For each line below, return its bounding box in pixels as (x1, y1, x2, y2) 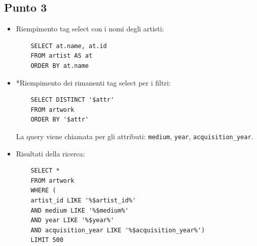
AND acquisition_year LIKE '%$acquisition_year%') (30, 226, 205, 234)
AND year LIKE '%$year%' (30, 217, 115, 224)
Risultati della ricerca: (16, 148, 85, 158)
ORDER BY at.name (30, 62, 89, 69)
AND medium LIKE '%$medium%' (30, 207, 129, 214)
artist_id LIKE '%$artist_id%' (30, 196, 136, 204)
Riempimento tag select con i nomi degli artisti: (16, 23, 164, 34)
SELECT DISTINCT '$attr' (30, 96, 115, 104)
